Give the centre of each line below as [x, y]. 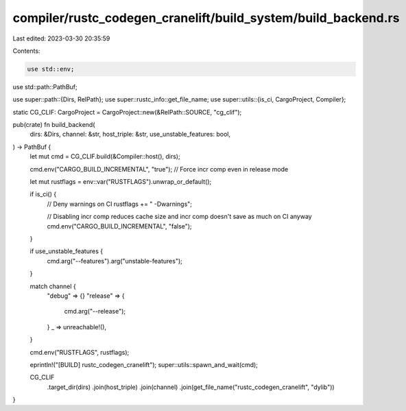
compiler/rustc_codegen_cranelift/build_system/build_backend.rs [206, 18]
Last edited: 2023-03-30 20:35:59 [61, 38]
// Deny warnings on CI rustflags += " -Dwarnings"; [119, 204]
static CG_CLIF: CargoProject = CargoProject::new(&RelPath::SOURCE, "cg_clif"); [127, 112]
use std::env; [51, 69]
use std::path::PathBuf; [45, 86]
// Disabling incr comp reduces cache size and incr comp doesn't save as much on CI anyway [179, 217]
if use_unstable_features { [66, 251]
